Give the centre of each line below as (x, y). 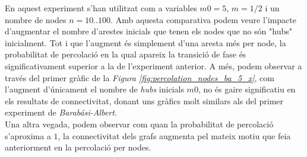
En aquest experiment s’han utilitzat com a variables (101, 8)
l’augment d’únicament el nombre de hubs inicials (94, 89)
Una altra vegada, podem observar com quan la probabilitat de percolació (139, 124)
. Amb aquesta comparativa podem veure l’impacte (203, 19)
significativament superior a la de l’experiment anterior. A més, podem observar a (153, 65)
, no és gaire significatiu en (247, 89)
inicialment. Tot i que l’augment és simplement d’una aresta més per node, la (145, 42)
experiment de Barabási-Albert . (61, 112)
